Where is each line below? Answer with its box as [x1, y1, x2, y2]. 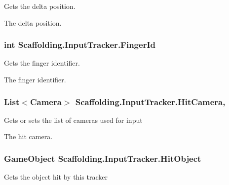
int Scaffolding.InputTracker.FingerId [4, 38, 155, 51]
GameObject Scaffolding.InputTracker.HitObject [4, 152, 201, 164]
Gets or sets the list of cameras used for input [4, 114, 143, 125]
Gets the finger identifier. [4, 58, 80, 68]
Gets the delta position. [4, 1, 76, 11]
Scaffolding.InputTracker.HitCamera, [75, 95, 226, 108]
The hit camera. [4, 131, 53, 142]
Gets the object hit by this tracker [4, 172, 108, 182]
